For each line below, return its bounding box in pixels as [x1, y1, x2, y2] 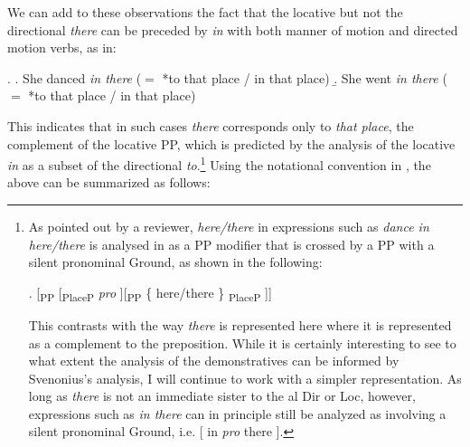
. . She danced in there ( [7, 68, 142, 87]
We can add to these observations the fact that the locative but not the [7, 3, 403, 21]
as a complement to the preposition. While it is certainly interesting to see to [28, 333, 456, 352]
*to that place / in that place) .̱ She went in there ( [162, 68, 447, 87]
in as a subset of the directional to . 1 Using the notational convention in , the [7, 153, 431, 174]
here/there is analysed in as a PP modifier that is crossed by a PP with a [28, 234, 435, 253]
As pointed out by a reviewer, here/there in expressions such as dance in [28, 217, 429, 235]
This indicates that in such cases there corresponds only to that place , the [7, 116, 414, 135]
